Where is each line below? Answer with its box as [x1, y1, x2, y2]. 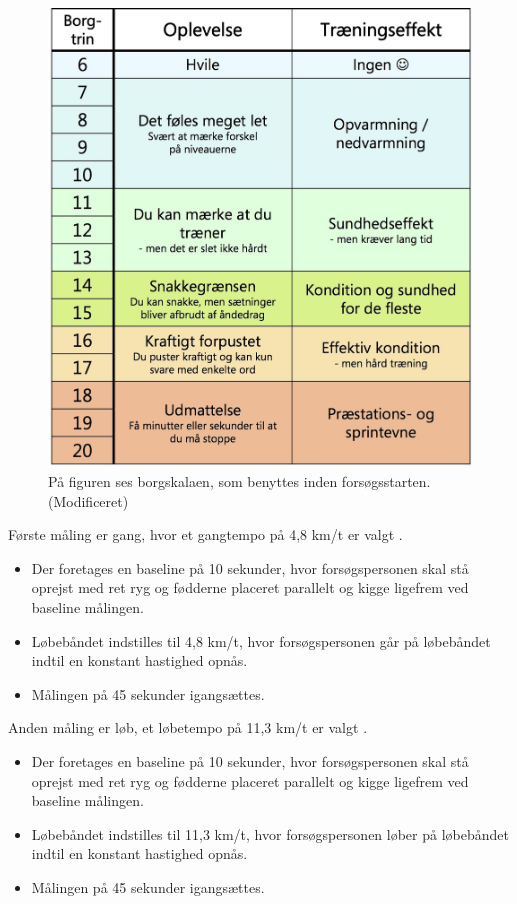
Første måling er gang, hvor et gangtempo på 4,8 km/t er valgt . [8, 524, 403, 545]
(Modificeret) [48, 490, 129, 511]
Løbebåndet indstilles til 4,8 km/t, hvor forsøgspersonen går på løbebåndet [31, 630, 491, 651]
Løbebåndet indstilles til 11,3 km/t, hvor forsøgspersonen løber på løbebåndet [31, 823, 509, 844]
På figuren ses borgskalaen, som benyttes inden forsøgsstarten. [48, 471, 431, 492]
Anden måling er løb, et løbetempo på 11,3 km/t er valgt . [8, 717, 368, 738]
